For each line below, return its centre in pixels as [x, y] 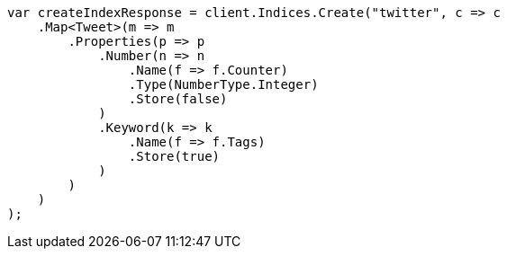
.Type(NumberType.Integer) [223, 84]
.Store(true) [174, 156]
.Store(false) [178, 99]
